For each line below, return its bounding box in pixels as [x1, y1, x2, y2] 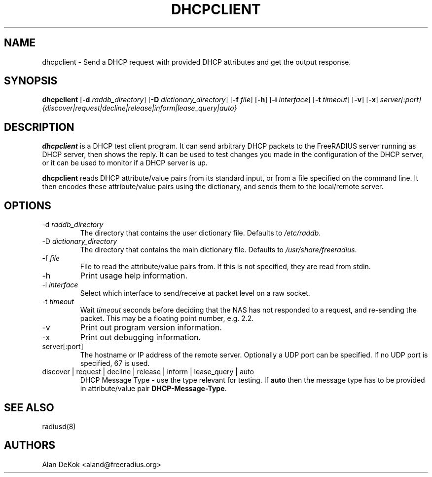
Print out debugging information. [80, 332, 201, 343]
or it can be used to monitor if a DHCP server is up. [42, 159, 208, 167]
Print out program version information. [80, 322, 222, 333]
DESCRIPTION [4, 120, 74, 133]
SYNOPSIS [4, 75, 58, 87]
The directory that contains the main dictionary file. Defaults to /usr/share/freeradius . [80, 245, 357, 254]
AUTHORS [4, 439, 56, 452]
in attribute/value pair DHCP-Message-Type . [80, 384, 227, 393]
